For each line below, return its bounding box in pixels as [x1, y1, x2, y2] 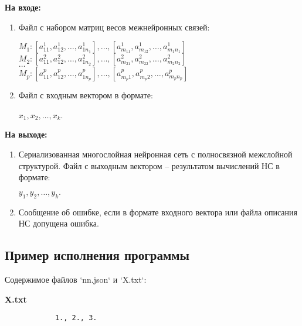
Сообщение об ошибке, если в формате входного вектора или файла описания [18, 205, 297, 218]
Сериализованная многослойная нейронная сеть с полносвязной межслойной [18, 147, 293, 160]
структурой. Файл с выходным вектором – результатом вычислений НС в [18, 159, 280, 171]
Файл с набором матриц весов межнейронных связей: [18, 20, 210, 33]
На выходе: [5, 128, 47, 140]
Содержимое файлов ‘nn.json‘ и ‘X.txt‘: [5, 273, 147, 285]
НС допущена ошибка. [18, 217, 99, 229]
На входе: [5, 1, 41, 13]
